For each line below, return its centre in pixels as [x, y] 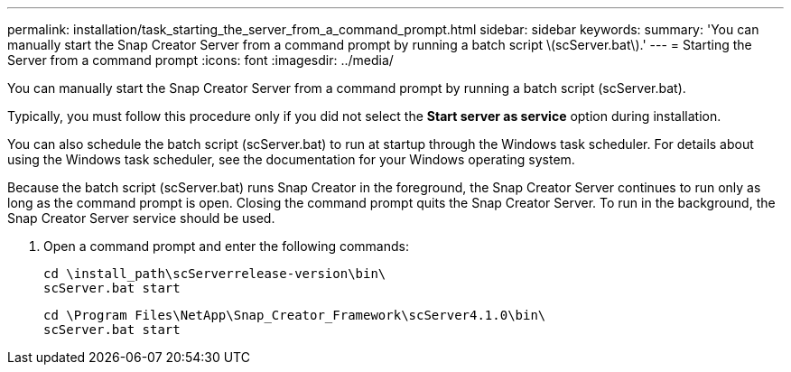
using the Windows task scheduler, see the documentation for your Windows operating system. [291, 159]
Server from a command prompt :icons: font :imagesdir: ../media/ [200, 60]
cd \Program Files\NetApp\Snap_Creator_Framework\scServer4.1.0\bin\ [295, 315]
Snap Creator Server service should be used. [141, 218]
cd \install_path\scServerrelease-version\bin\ [215, 274]
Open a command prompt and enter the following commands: [226, 246]
